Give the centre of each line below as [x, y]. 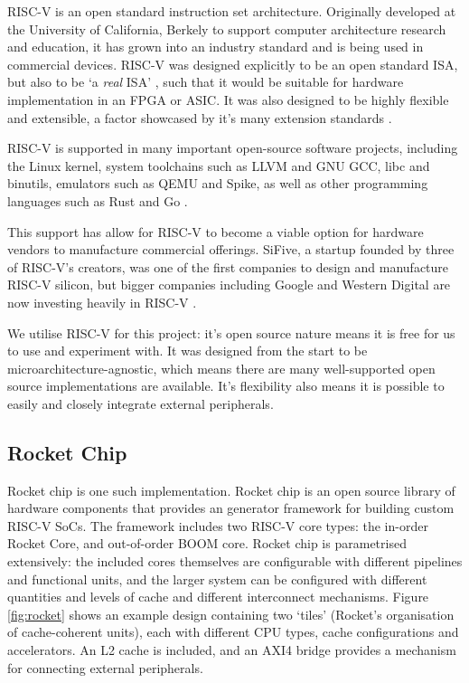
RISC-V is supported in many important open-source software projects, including [233, 148]
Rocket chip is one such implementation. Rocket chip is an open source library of [231, 490]
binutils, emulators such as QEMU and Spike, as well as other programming [218, 183]
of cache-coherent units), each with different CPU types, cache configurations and [233, 632]
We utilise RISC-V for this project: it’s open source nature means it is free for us [231, 332]
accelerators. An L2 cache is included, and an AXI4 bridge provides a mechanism [232, 650]
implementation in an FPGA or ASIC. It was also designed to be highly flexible [228, 99]
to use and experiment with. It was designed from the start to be [188, 351]
